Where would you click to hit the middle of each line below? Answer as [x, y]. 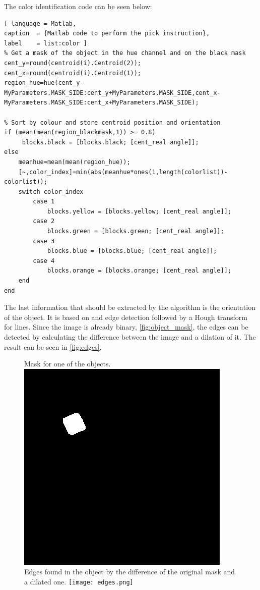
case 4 [44, 261]
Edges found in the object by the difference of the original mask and [130, 572]
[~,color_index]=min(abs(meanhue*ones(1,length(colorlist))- [123, 172]
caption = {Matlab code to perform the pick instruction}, [107, 34]
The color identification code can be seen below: [78, 6]
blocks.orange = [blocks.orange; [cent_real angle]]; [139, 271]
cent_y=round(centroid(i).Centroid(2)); [73, 63]
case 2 [44, 221]
